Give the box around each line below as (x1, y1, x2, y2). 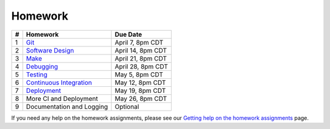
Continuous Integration (26, 78, 92, 87)
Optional (114, 102, 139, 111)
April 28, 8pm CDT (114, 62, 168, 70)
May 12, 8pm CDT (114, 78, 166, 87)
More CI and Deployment (26, 94, 98, 103)
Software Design (26, 46, 75, 54)
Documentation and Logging (26, 102, 108, 111)
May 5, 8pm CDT (114, 70, 163, 79)
